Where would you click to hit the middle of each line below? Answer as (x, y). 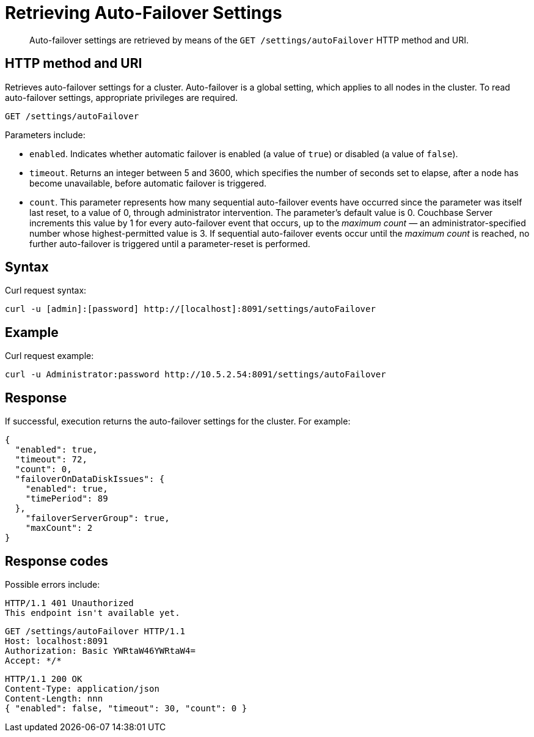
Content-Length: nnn (54, 698)
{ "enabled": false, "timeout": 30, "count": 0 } (126, 708)
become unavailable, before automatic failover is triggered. (148, 183)
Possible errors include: (53, 584)
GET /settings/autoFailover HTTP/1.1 (95, 631)
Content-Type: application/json (82, 688)
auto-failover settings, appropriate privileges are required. (122, 97)
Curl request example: (49, 356)
